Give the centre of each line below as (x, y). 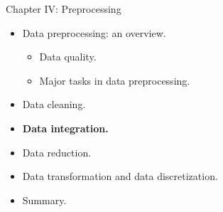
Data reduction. (57, 152)
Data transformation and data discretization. (120, 176)
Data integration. (65, 128)
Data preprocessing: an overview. (94, 32)
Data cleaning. (54, 104)
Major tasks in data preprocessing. (115, 80)
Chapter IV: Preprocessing (64, 9)
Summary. (44, 200)
